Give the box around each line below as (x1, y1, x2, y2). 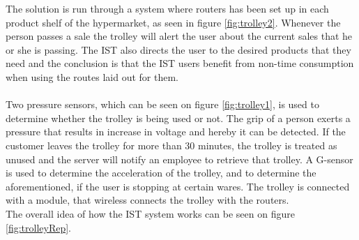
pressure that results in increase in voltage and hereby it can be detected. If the (6, 124, 346, 139)
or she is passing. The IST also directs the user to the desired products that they (6, 42, 351, 57)
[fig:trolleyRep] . (6, 220, 71, 234)
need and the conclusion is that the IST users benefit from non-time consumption (6, 56, 354, 70)
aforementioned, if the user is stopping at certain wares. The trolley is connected (6, 179, 350, 193)
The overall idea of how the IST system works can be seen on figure (6, 206, 295, 220)
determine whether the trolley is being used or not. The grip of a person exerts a (6, 110, 351, 125)
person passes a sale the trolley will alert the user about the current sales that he (6, 29, 353, 43)
